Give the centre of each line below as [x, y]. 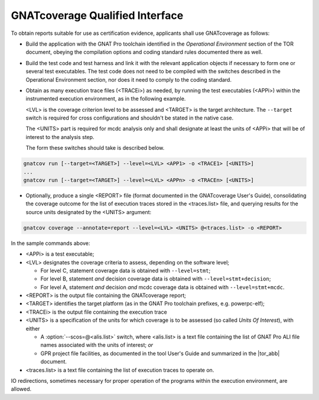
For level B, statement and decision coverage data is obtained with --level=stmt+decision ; [156, 279]
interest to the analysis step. [60, 137]
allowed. [21, 389]
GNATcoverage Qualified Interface [97, 15]
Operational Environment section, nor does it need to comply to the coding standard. [128, 79]
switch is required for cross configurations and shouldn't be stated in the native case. [130, 118]
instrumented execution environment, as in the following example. [106, 99]
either [33, 328]
